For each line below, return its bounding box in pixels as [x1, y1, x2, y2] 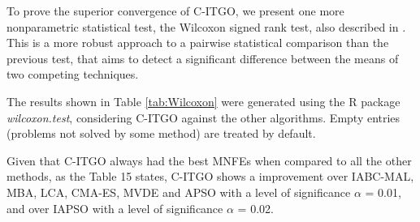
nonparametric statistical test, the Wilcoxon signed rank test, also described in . [6, 18, 406, 35]
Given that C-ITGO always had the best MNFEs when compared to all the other [6, 152, 412, 169]
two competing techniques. [6, 66, 139, 83]
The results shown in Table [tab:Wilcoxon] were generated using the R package [6, 92, 401, 109]
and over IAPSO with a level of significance [6, 199, 223, 216]
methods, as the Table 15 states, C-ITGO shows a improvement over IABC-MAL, [6, 168, 414, 185]
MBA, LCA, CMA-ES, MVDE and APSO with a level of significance [6, 183, 351, 200]
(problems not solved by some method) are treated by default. [6, 125, 316, 142]
